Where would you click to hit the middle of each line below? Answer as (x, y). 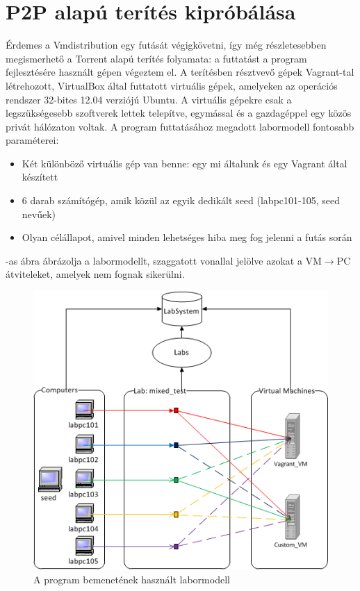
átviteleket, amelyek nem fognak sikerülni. (95, 274)
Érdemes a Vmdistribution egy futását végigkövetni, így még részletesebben (166, 45)
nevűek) (39, 214)
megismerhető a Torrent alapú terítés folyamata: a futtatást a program (156, 58)
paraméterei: (32, 140)
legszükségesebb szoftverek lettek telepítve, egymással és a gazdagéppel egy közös (179, 113)
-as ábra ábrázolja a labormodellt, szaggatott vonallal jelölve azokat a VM (164, 260)
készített (40, 177)
